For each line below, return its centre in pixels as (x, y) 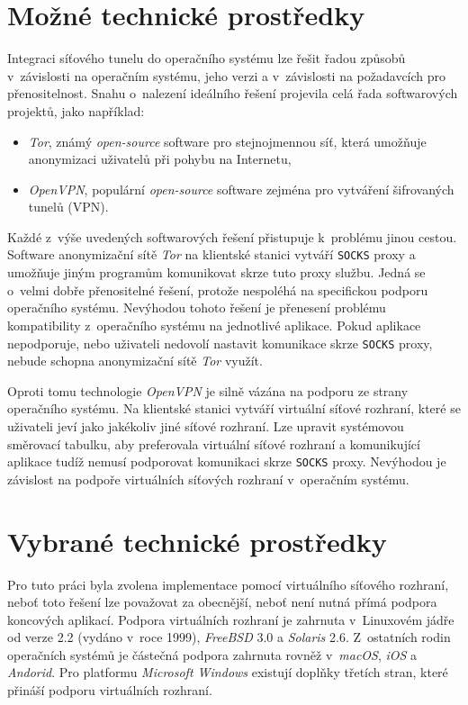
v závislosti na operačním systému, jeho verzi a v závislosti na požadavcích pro (227, 75)
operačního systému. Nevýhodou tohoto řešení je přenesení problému (197, 307)
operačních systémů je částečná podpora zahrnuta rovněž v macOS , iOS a (212, 654)
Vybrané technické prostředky (197, 541)
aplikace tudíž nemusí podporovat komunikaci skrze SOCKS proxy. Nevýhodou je (227, 461)
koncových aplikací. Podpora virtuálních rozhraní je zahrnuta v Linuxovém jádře (231, 619)
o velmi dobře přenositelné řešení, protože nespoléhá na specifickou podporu (218, 289)
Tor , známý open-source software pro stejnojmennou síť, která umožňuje (227, 141)
